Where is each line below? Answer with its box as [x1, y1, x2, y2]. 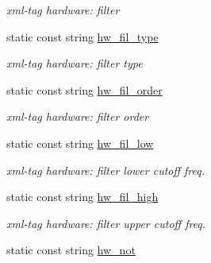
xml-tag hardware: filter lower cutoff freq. [6, 161, 205, 178]
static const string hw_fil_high [6, 188, 159, 205]
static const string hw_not [6, 242, 136, 258]
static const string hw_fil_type [6, 28, 159, 44]
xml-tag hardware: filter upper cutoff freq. [6, 215, 206, 231]
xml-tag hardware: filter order [6, 108, 149, 125]
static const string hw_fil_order [6, 81, 163, 98]
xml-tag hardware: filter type [6, 55, 143, 72]
